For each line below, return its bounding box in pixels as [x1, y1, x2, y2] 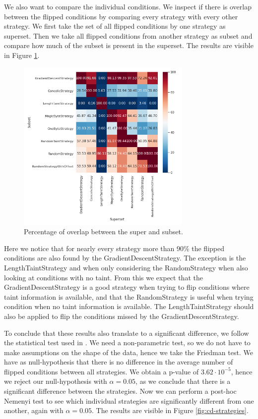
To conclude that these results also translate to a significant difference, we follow [4, 327, 249, 338]
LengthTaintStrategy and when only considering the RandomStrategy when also [4, 262, 248, 272]
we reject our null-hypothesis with [4, 376, 107, 386]
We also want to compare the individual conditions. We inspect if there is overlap [4, 1, 252, 11]
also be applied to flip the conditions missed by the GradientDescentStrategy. [4, 311, 239, 321]
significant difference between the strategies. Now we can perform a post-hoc [4, 386, 237, 396]
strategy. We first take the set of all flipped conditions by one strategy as [4, 21, 226, 31]
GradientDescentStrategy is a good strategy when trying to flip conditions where [4, 282, 250, 292]
